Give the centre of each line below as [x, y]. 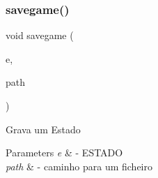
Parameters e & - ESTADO [64, 153]
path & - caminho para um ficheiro [79, 166]
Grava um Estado [43, 129]
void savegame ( [40, 35]
